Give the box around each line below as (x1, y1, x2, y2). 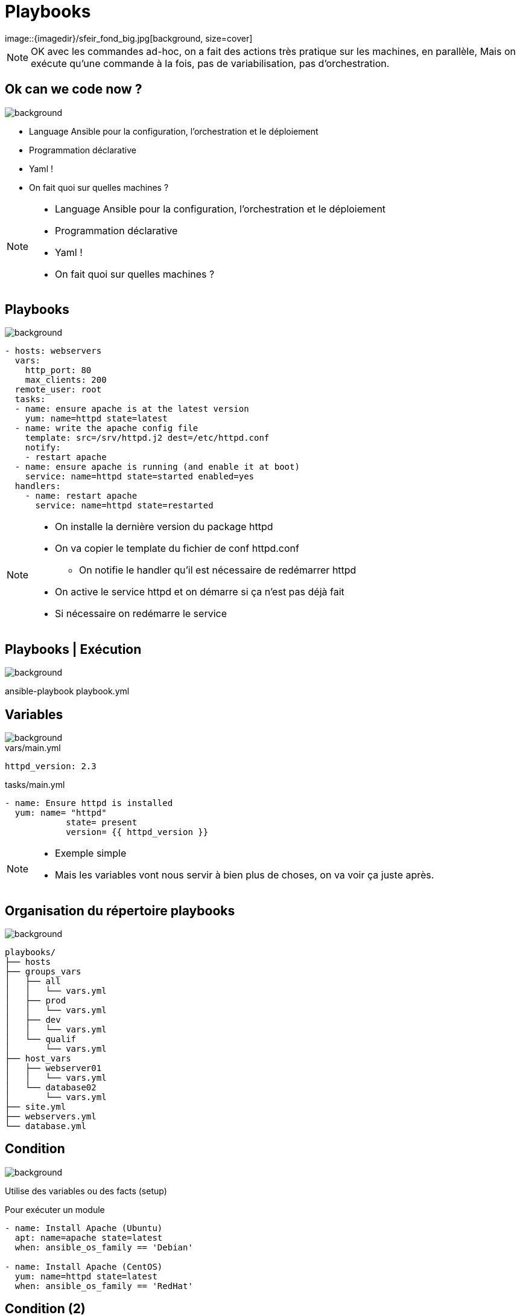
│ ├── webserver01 (5, 1063, 102, 1073)
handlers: (14, 481, 61, 491)
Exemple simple (55, 847, 127, 860)
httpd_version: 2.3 (5, 761, 97, 772)
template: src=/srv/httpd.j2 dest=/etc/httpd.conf (25, 433, 270, 443)
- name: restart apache (25, 491, 138, 501)
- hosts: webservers (5, 346, 102, 356)
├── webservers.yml (5, 1111, 97, 1121)
